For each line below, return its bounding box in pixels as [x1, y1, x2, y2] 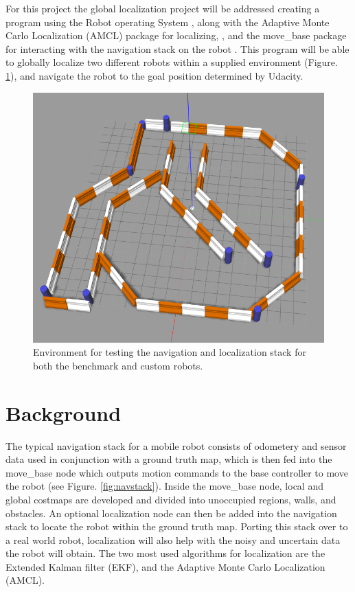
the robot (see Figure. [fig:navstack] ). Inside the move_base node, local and [5, 479, 323, 493]
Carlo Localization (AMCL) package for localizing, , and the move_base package [5, 28, 347, 43]
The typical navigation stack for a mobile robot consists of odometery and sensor [5, 438, 347, 453]
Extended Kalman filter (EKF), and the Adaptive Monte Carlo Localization [5, 559, 325, 573]
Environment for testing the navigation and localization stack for [33, 345, 306, 359]
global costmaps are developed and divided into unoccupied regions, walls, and [5, 492, 336, 506]
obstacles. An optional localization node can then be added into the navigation [5, 505, 337, 520]
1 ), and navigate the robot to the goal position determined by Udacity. [5, 68, 304, 82]
